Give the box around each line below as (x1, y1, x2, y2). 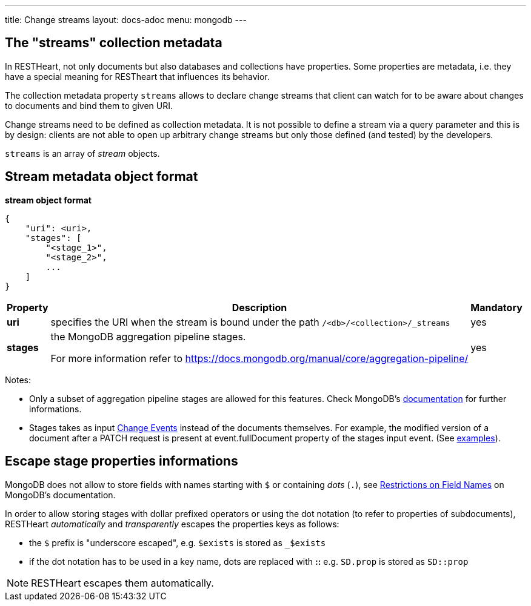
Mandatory (470, 301, 523, 314)
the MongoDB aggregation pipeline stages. (50, 330, 246, 343)
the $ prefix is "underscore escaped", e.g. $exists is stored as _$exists (29, 537, 326, 548)
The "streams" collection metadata (5, 35, 222, 51)
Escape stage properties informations (5, 453, 238, 469)
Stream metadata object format (5, 169, 198, 185)
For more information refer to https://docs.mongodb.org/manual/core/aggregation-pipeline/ (50, 352, 469, 364)
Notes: (5, 374, 31, 385)
